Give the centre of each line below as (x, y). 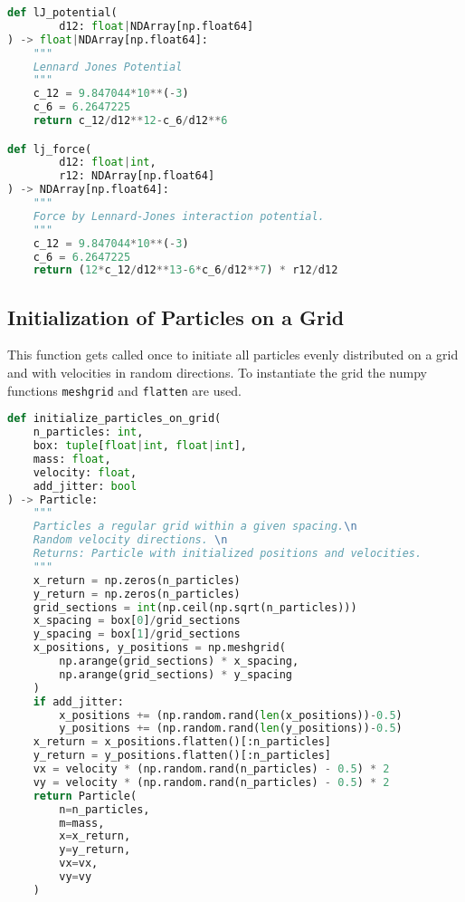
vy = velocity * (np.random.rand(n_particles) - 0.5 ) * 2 (211, 782)
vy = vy (76, 877)
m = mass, (82, 823)
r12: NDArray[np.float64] (137, 176)
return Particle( (85, 796)
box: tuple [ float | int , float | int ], (140, 446)
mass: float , (72, 459)
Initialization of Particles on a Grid (176, 317)
